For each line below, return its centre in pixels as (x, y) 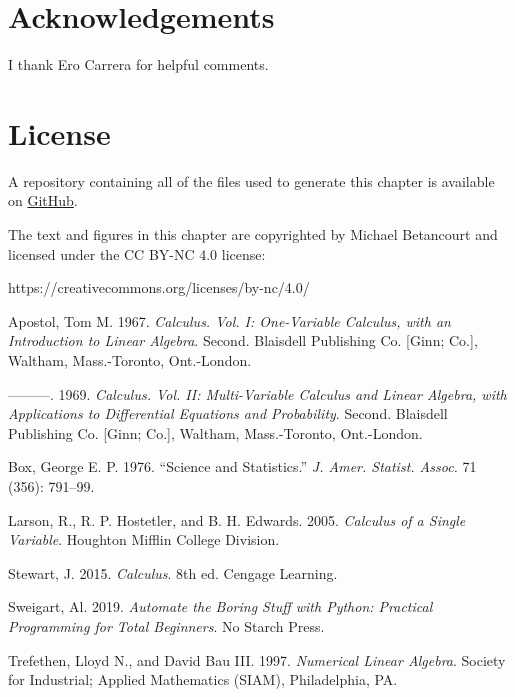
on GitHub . (43, 200)
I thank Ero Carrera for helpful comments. (138, 64)
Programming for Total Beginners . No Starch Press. (166, 625)
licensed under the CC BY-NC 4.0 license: (137, 253)
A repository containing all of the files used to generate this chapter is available (251, 180)
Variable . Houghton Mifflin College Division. (144, 539)
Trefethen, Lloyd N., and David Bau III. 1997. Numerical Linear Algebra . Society (257, 659)
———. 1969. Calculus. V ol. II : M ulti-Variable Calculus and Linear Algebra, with (257, 393)
